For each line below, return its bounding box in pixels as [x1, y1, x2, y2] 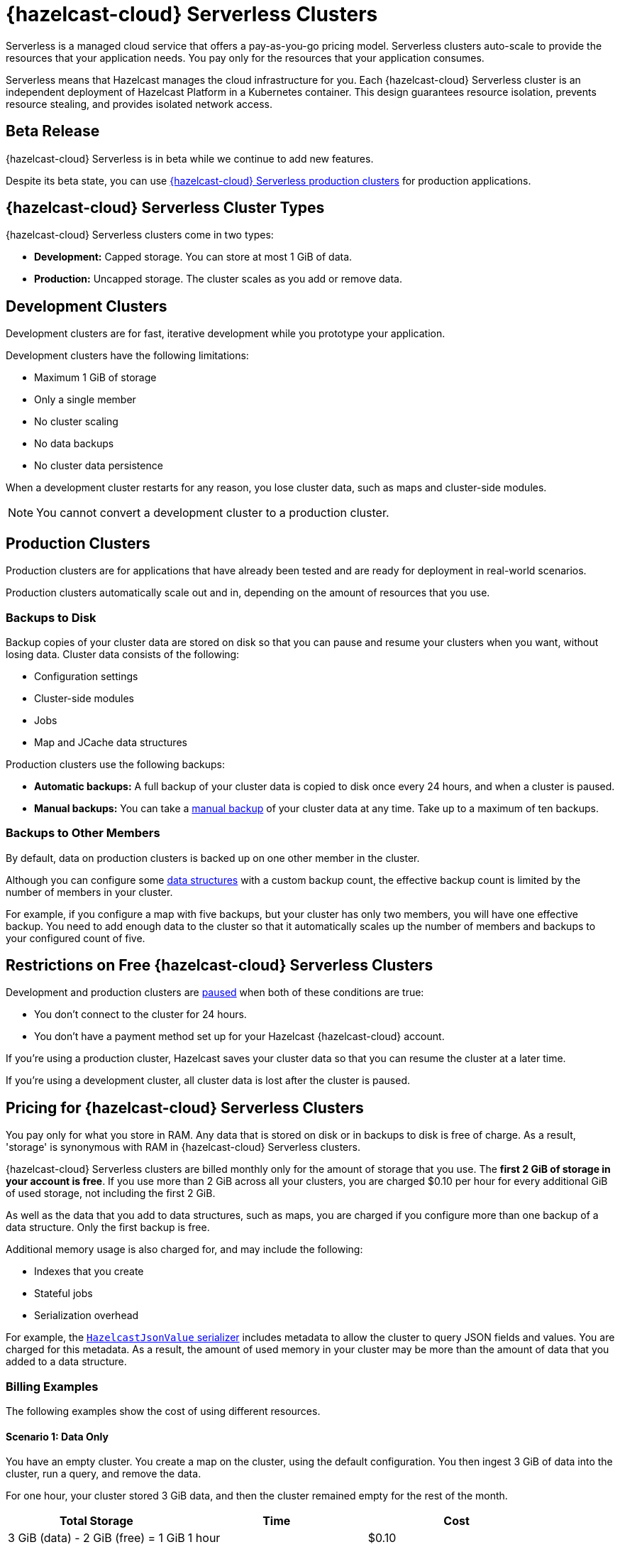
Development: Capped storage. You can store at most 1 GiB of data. [34, 251, 353, 263]
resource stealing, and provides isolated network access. [6, 97, 272, 110]
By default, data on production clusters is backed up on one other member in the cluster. [6, 851, 420, 864]
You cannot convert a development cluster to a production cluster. [36, 505, 389, 520]
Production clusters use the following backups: [6, 758, 226, 770]
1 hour [187, 1531, 221, 1546]
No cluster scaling [34, 415, 118, 428]
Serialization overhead [34, 1309, 139, 1322]
